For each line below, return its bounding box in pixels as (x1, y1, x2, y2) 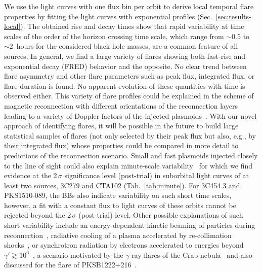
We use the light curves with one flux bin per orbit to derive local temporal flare (4, 1, 254, 11)
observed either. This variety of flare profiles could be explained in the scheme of (4, 90, 254, 101)
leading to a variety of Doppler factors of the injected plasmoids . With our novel (4, 110, 257, 121)
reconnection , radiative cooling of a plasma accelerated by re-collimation (4, 229, 232, 240)
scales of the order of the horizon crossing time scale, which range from (4, 30, 224, 41)
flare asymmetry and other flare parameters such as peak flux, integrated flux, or (4, 71, 255, 81)
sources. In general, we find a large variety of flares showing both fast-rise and (4, 50, 246, 61)
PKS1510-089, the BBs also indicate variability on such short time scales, (4, 190, 232, 200)
